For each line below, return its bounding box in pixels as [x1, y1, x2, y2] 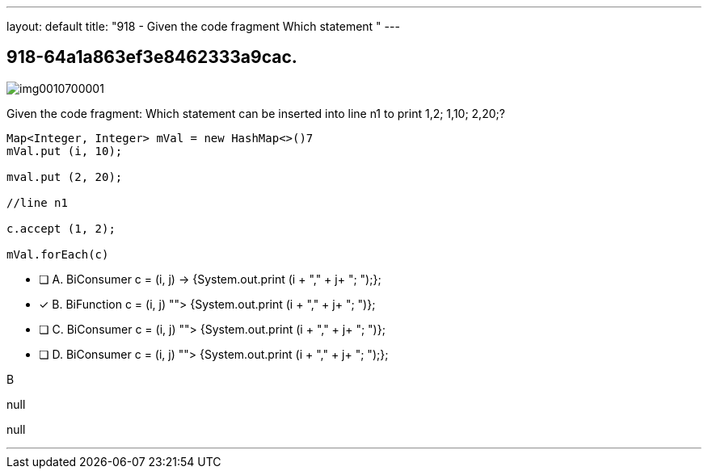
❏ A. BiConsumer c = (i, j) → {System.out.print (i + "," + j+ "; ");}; [39, 271, 381, 286]
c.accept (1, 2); [6, 221, 116, 235]
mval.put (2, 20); [6, 170, 123, 183]
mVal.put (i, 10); [6, 144, 123, 158]
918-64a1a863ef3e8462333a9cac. [6, 47, 297, 68]
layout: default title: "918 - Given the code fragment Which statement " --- [6, 19, 400, 33]
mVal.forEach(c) [6, 247, 109, 261]
